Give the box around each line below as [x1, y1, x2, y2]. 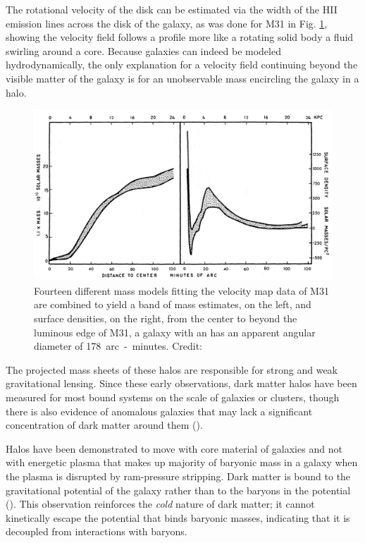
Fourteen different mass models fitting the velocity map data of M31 [34, 283, 329, 298]
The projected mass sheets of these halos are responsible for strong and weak [6, 362, 338, 377]
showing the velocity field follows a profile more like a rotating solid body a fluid [6, 30, 354, 44]
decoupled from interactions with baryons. [6, 524, 187, 539]
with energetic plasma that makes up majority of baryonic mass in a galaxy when [6, 455, 358, 470]
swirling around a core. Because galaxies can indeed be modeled [6, 43, 281, 58]
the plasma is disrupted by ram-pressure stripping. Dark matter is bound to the [6, 468, 351, 483]
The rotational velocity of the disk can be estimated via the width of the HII [6, 2, 338, 16]
